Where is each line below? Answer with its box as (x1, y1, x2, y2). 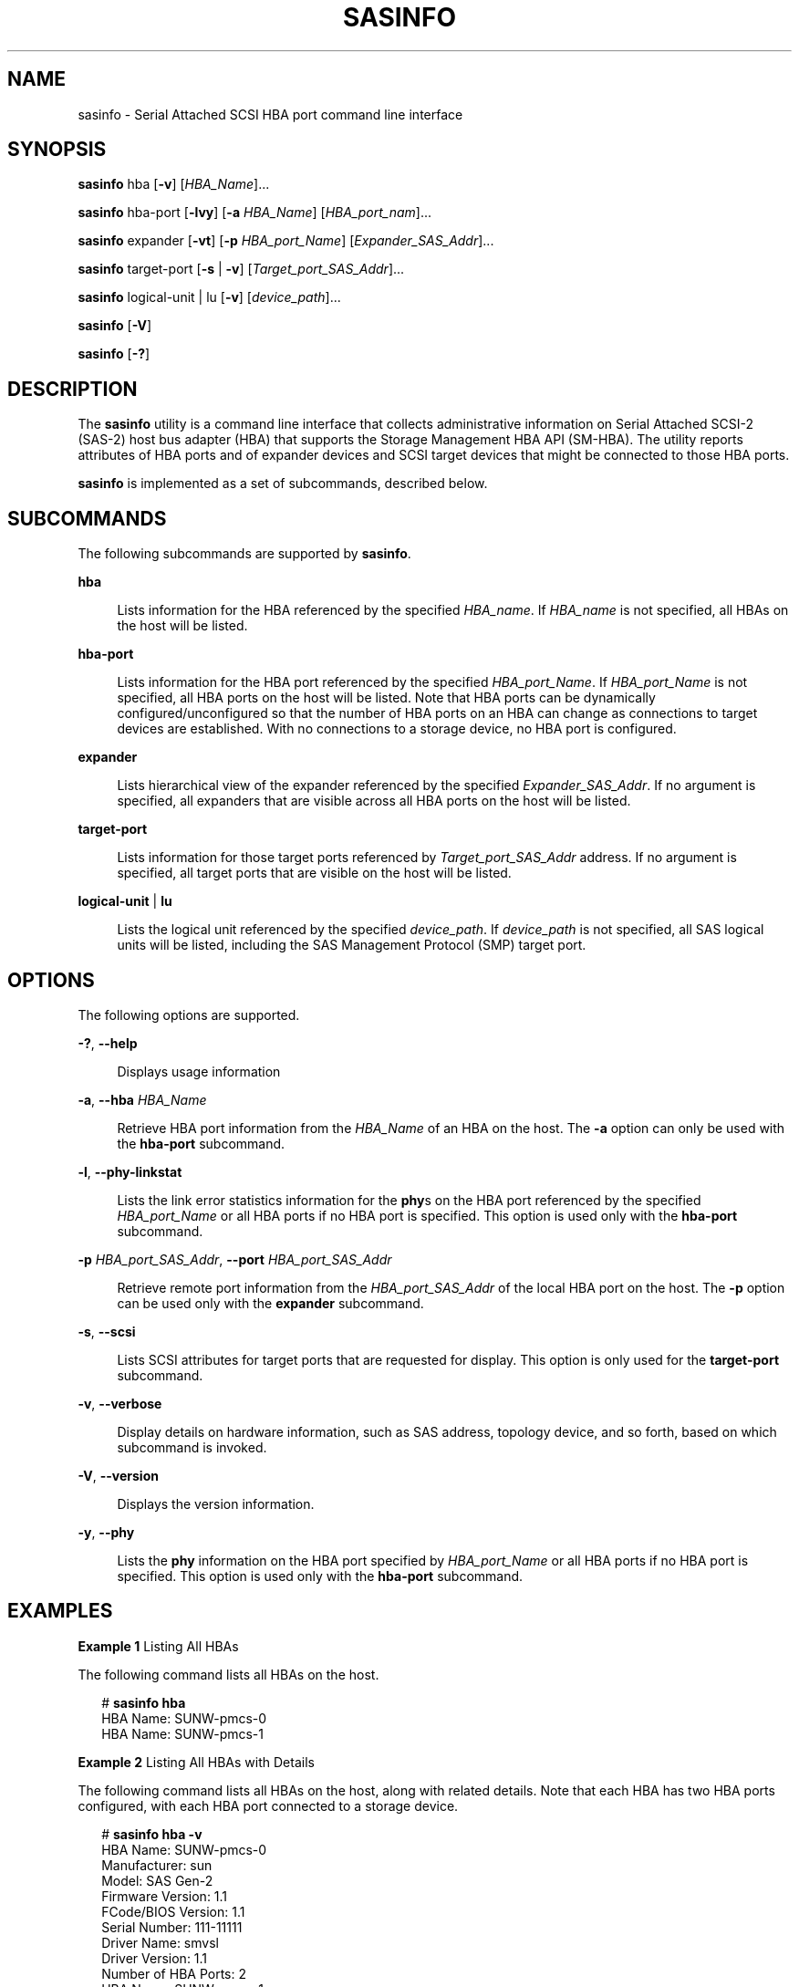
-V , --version (78, 1467, 159, 1483)
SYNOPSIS (7, 138, 107, 161)
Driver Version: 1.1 (101, 1950, 208, 1966)
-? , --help (78, 1035, 138, 1051)
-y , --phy (78, 1524, 135, 1540)
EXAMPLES (7, 1599, 113, 1623)
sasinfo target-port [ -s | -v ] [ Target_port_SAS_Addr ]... (78, 261, 405, 277)
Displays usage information (117, 1063, 281, 1079)
